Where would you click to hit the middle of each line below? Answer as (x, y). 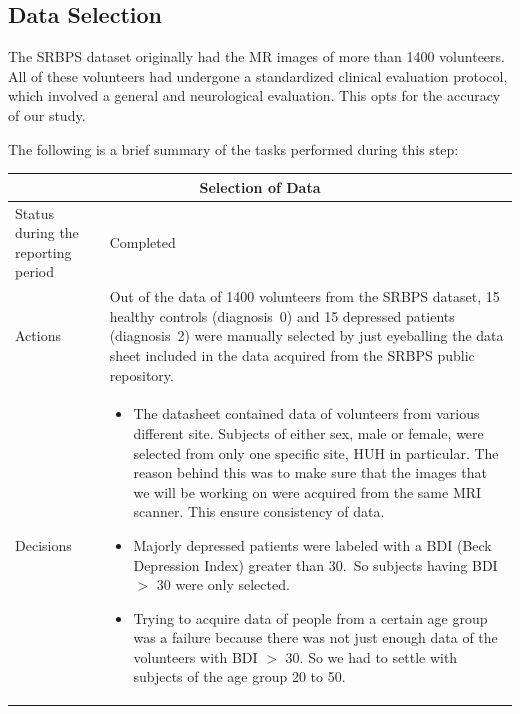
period (34, 271)
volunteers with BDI (195, 656)
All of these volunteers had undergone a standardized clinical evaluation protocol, (258, 75)
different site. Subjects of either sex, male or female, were (308, 432)
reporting (43, 251)
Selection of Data (260, 186)
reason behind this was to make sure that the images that (310, 472)
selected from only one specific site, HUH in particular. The (316, 452)
